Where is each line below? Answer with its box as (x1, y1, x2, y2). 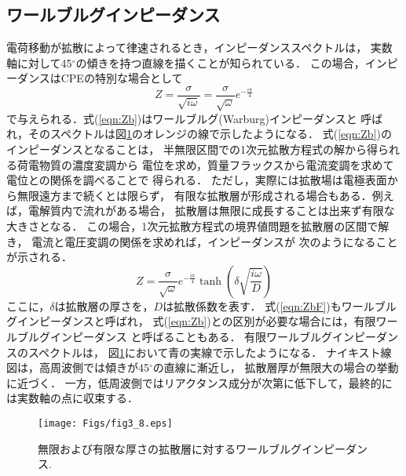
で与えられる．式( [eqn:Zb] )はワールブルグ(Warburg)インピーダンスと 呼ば (6, 110, 383, 126)
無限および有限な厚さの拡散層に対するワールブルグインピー (38, 440, 346, 456)
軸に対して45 (6, 54, 72, 71)
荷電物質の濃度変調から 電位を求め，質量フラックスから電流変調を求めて (16, 156, 394, 173)
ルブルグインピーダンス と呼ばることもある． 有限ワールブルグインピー (6, 328, 377, 344)
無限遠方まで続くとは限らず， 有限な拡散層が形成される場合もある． (16, 187, 372, 203)
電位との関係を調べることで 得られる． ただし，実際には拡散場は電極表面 (6, 172, 387, 188)
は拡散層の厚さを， (54, 297, 154, 314)
